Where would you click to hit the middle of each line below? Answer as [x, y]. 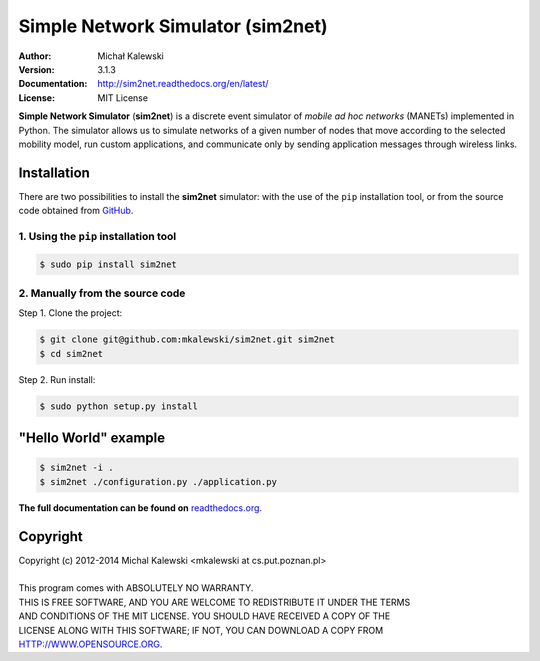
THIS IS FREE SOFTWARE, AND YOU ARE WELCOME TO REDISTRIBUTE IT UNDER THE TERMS [214, 602]
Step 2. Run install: [57, 379]
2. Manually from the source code [102, 293]
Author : [35, 56]
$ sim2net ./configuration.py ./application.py [158, 481]
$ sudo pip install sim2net [108, 264]
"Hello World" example [92, 438]
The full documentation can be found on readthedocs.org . [140, 507]
